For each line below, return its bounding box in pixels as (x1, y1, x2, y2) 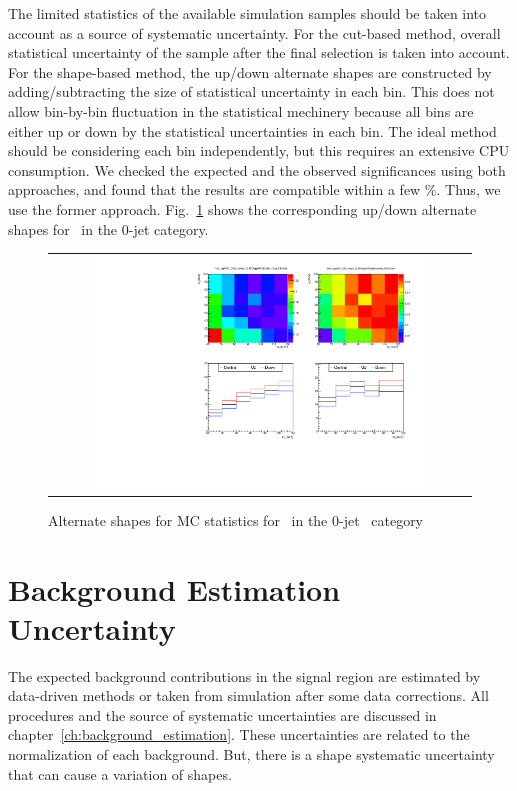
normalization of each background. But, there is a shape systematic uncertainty (8, 744, 495, 765)
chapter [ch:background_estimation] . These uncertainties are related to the (8, 724, 470, 745)
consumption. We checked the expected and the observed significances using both (8, 159, 506, 180)
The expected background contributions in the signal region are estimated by (8, 665, 481, 686)
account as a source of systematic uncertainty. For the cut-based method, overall (8, 22, 501, 43)
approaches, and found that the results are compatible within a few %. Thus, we (8, 179, 501, 200)
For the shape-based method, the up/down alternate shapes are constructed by (8, 61, 492, 82)
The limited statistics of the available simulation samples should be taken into (8, 3, 487, 23)
